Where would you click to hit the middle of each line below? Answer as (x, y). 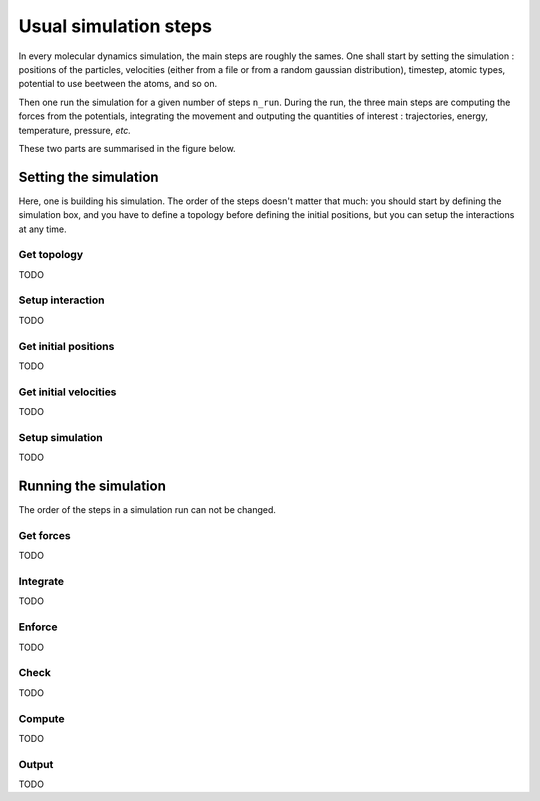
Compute (41, 718)
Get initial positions (66, 346)
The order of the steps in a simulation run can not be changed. (147, 510)
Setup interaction (61, 300)
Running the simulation (92, 486)
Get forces (44, 535)
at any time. (42, 229)
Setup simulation (61, 437)
